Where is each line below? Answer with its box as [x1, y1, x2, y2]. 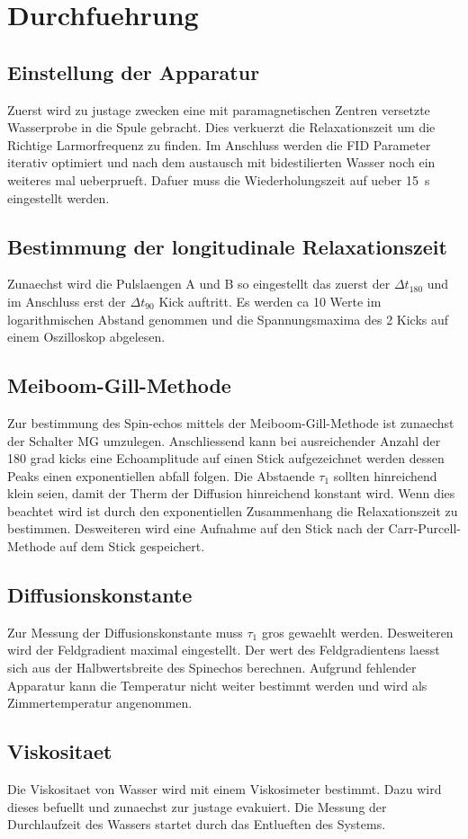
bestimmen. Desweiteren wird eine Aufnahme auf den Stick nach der [7, 519, 384, 538]
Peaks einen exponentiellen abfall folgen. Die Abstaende [7, 466, 315, 485]
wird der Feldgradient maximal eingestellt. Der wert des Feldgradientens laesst [7, 640, 440, 659]
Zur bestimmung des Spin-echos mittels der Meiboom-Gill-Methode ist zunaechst [7, 413, 454, 432]
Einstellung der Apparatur [7, 58, 260, 85]
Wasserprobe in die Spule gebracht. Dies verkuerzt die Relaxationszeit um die [7, 118, 436, 137]
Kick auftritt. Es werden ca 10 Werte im [158, 291, 382, 310]
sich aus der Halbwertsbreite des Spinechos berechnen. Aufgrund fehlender [7, 658, 417, 677]
